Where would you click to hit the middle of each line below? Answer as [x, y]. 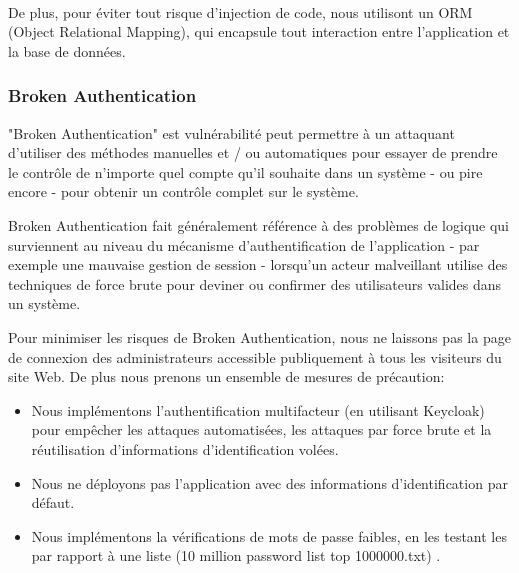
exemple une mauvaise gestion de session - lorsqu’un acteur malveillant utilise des [258, 264]
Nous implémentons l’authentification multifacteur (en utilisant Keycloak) [258, 409]
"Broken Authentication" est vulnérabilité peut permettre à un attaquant [231, 132]
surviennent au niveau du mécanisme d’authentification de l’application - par [244, 244]
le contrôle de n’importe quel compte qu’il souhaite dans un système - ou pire [245, 171]
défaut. [53, 502]
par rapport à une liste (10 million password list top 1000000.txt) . [236, 555]
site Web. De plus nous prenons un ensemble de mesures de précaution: [226, 376]
